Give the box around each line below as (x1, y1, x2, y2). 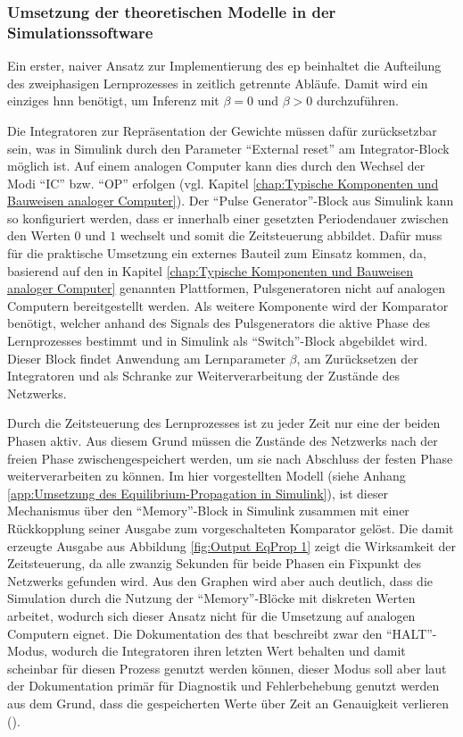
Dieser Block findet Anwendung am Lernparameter (7, 348, 285, 367)
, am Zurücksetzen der (296, 348, 418, 367)
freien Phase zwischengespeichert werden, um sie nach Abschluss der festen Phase (7, 448, 453, 467)
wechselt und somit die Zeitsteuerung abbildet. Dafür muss (120, 226, 442, 245)
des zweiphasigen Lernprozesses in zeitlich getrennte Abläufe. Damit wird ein (7, 73, 428, 92)
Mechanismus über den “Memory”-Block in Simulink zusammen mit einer (7, 501, 409, 520)
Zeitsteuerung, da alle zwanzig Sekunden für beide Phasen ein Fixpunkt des (7, 554, 421, 573)
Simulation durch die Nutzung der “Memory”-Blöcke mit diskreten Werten (7, 589, 416, 607)
